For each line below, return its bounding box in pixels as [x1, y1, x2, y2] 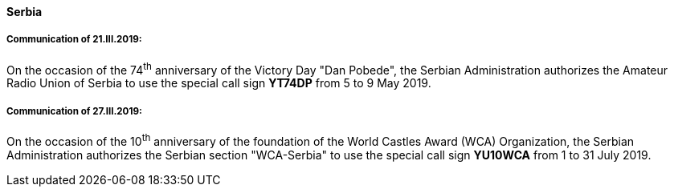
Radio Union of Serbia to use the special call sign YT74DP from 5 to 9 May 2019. [6, 76, 431, 90]
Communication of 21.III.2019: [6, 34, 142, 46]
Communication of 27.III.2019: [6, 105, 142, 117]
